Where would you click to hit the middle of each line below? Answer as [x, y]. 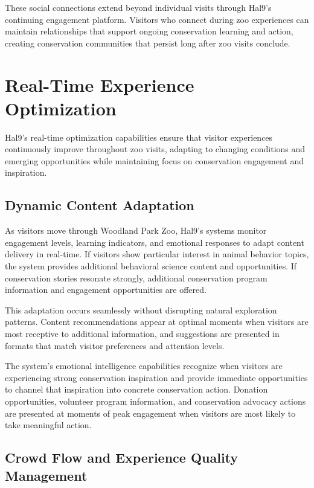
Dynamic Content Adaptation [100, 205]
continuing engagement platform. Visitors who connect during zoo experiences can [157, 19]
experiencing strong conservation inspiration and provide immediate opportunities [156, 377]
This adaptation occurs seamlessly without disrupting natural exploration [141, 310]
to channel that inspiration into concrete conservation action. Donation [136, 389]
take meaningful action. [48, 425]
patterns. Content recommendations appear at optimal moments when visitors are [157, 322]
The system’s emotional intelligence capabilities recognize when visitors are [144, 366]
